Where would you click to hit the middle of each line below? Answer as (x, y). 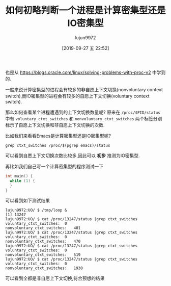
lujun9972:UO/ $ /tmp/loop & (36, 210)
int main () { (19, 176)
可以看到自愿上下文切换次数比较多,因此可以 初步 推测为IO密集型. (73, 155)
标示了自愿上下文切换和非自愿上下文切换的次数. (55, 125)
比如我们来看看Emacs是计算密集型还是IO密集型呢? (58, 136)
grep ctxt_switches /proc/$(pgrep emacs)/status (58, 145)
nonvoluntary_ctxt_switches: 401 (43, 228)
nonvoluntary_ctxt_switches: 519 (43, 255)
